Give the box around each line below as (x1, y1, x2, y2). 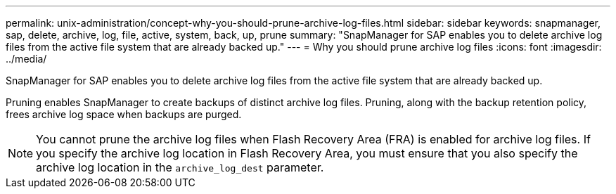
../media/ (6, 53, 47, 65)
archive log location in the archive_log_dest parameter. (36, 160, 324, 174)
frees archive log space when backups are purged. (6, 108, 242, 120)
